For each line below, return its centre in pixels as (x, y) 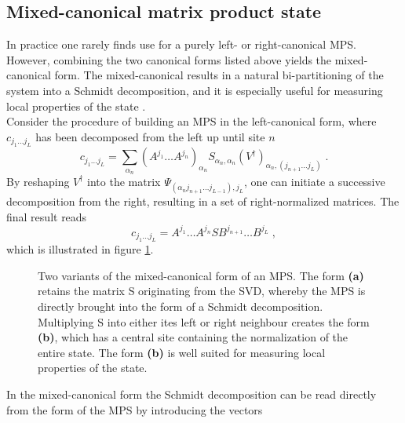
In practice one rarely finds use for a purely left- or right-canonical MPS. (181, 44)
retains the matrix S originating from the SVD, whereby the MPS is (202, 291)
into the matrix (124, 181)
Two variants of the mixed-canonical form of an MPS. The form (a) (201, 275)
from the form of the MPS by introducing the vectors (135, 409)
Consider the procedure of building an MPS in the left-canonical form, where (192, 121)
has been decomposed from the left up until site (150, 136)
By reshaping (38, 181)
